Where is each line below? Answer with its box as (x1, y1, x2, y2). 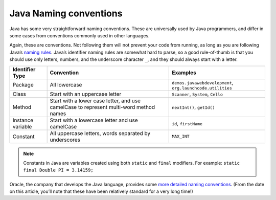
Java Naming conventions (9, 8, 123, 19)
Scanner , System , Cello (172, 90, 223, 97)
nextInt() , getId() (172, 103, 215, 110)
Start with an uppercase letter (50, 90, 122, 97)
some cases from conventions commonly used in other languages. (9, 32, 150, 38)
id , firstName (172, 120, 203, 127)
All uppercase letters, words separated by (50, 129, 151, 137)
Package (12, 81, 34, 88)
